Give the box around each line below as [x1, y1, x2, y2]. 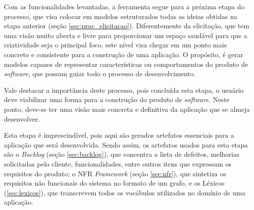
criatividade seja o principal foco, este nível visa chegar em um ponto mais [4, 40, 227, 50]
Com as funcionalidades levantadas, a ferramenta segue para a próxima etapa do [4, 1, 245, 11]
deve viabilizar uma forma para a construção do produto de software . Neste [4, 94, 230, 105]
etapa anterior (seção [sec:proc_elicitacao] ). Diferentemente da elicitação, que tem [4, 21, 250, 31]
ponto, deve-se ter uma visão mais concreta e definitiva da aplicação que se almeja [4, 104, 250, 114]
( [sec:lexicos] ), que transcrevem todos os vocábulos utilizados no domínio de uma [4, 187, 246, 197]
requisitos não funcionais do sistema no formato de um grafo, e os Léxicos [4, 178, 225, 188]
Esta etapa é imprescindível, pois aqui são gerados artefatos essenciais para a [4, 130, 234, 140]
